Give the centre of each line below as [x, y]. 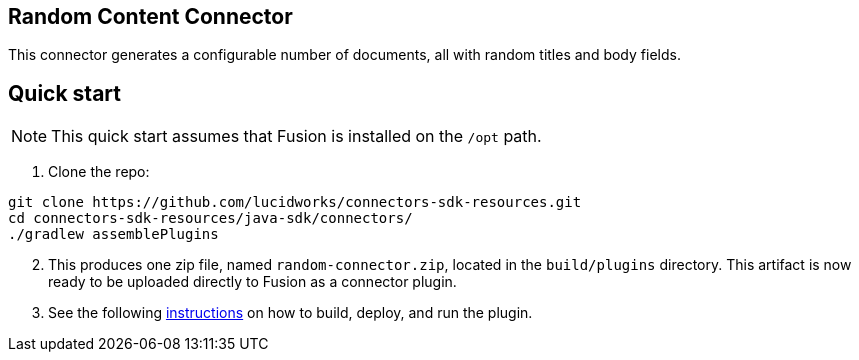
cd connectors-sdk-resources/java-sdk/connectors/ [210, 218]
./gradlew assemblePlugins [113, 234]
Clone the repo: [99, 172]
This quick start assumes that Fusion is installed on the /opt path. [296, 136]
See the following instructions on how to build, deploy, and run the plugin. [290, 313]
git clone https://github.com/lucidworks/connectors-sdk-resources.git [295, 202]
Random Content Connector [150, 16]
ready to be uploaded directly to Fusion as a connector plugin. [252, 282]
